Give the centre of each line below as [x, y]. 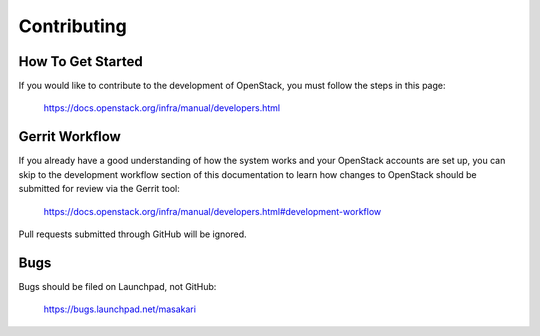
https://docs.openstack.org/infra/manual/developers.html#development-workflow [212, 211]
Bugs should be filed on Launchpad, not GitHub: [117, 286]
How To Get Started [81, 61]
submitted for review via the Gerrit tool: [99, 189]
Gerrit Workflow [70, 136]
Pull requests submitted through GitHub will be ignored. [132, 234]
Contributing [72, 26]
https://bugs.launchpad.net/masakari [120, 309]
